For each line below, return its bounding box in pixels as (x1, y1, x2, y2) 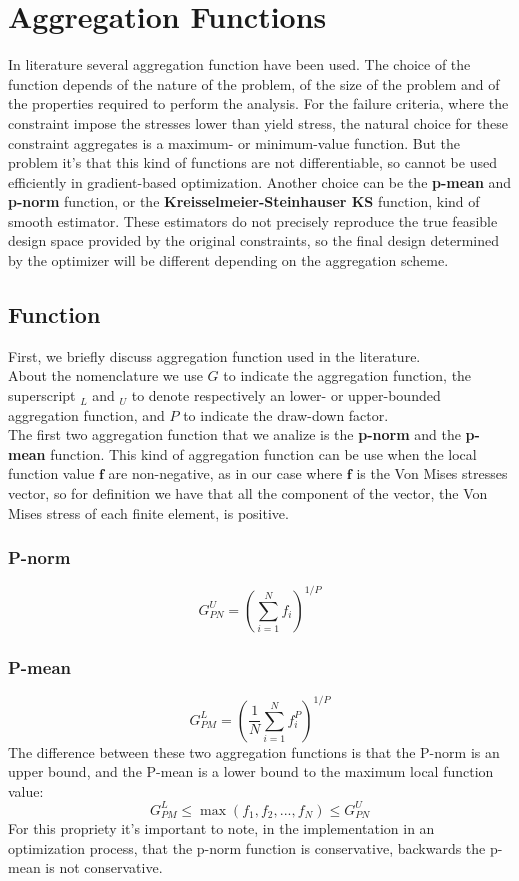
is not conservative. (45, 857, 163, 878)
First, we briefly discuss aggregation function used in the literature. (8, 345, 421, 366)
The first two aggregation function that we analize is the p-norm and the (8, 424, 461, 445)
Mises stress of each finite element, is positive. (8, 502, 289, 523)
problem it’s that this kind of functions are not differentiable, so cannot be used (8, 152, 497, 173)
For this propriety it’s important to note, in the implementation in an (8, 817, 435, 838)
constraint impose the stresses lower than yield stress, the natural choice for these (8, 112, 508, 133)
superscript (8, 385, 76, 406)
